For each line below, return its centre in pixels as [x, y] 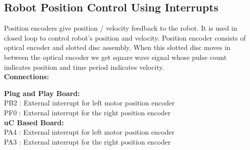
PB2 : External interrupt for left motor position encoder [90, 103]
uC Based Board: [34, 122]
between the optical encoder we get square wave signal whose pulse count [115, 57]
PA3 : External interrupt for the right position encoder [87, 141]
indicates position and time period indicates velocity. [84, 67]
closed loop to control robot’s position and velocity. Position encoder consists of [125, 37]
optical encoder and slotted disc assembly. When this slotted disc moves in [117, 47]
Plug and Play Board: [42, 93]
